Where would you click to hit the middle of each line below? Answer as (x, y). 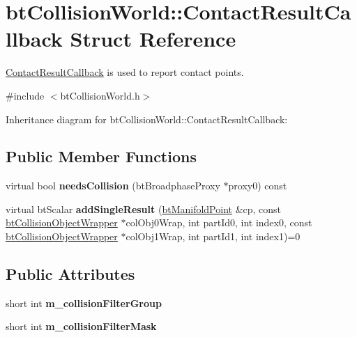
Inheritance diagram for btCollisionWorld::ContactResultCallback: (147, 119)
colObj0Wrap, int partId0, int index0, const (219, 222)
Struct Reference (153, 39)
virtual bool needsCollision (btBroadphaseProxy (113, 186)
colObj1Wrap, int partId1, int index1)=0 (213, 236)
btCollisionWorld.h (100, 95)
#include (25, 95)
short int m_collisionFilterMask (81, 326)
